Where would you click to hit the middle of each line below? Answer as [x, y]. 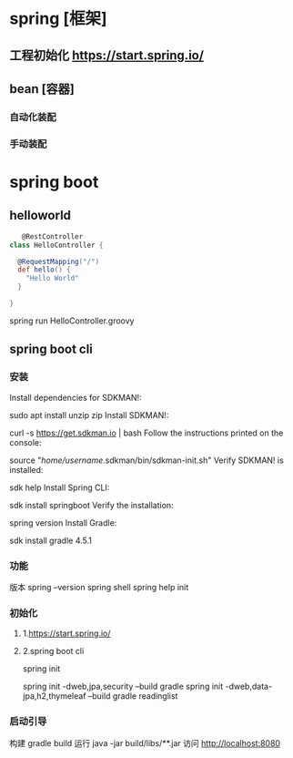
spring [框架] [58, 19]
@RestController [52, 236]
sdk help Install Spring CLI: [60, 487]
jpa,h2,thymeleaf [54, 696]
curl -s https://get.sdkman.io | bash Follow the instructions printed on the [146, 433]
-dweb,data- [249, 686]
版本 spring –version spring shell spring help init [99, 587]
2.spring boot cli [53, 651]
